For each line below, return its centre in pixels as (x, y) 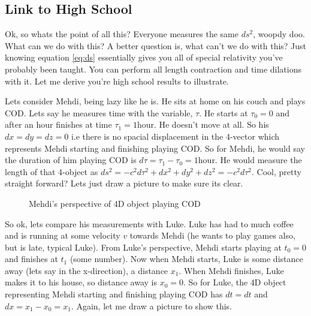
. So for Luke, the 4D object (235, 282)
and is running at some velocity (63, 235)
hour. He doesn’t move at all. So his (203, 124)
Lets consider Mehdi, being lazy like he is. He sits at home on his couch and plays (155, 101)
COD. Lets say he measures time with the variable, (99, 112)
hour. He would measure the (250, 160)
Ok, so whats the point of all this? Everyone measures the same (122, 34)
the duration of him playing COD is (71, 160)
